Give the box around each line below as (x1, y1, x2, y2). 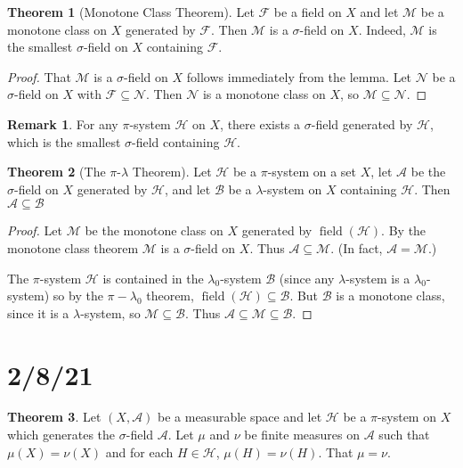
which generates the (7, 425, 116, 444)
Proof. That (7, 67, 71, 86)
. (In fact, (330, 238, 383, 257)
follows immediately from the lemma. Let (186, 67, 412, 86)
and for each (105, 442, 174, 461)
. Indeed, (358, 20, 406, 38)
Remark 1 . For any (7, 114, 118, 133)
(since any (279, 268, 335, 287)
